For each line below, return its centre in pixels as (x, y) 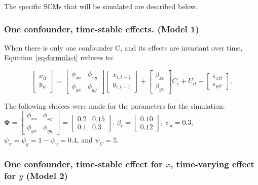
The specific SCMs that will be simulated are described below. (101, 6)
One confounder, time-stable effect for (83, 164)
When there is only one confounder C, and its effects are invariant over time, (123, 47)
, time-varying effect (212, 164)
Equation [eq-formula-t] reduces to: (59, 57)
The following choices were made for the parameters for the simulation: (115, 105)
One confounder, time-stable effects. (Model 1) (102, 29)
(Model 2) (47, 175)
